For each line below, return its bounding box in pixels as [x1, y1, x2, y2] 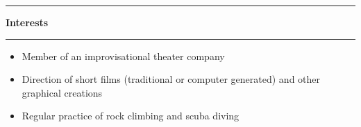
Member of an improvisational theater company [22, 48, 225, 63]
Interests [6, 15, 49, 29]
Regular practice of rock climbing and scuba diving [22, 108, 240, 123]
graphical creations [22, 85, 103, 99]
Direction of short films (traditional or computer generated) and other [22, 72, 321, 86]
